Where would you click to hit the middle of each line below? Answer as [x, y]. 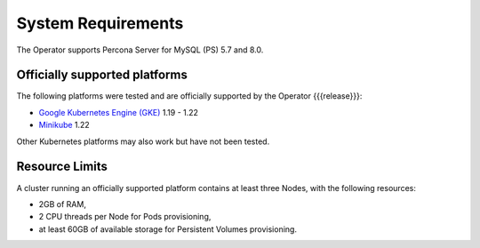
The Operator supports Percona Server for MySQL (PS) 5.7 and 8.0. [140, 50]
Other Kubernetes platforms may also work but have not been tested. [143, 141]
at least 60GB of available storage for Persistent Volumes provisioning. [168, 229]
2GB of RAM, [62, 204]
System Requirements [100, 23]
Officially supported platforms [102, 75]
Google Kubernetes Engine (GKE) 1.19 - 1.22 [119, 112]
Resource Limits [62, 167]
